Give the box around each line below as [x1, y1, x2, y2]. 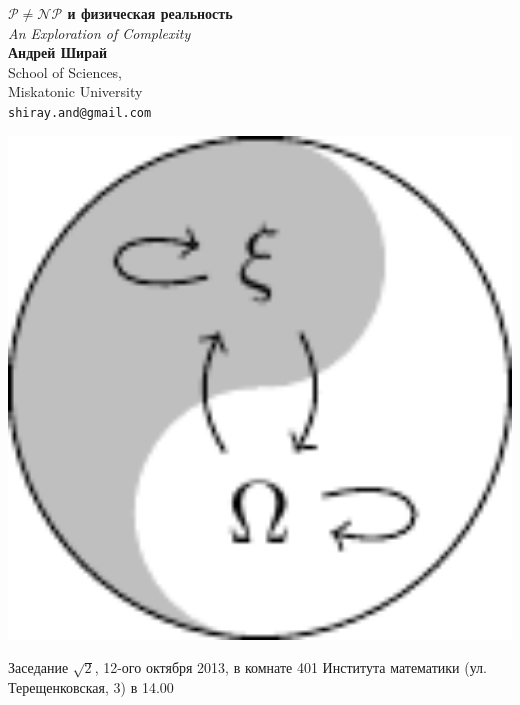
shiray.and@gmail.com [8, 105, 152, 120]
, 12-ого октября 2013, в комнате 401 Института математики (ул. [94, 657, 487, 678]
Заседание [8, 657, 69, 678]
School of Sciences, [8, 61, 123, 82]
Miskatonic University [8, 81, 143, 102]
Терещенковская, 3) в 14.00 [8, 676, 174, 697]
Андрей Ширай [8, 42, 107, 63]
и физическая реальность [67, 3, 233, 23]
